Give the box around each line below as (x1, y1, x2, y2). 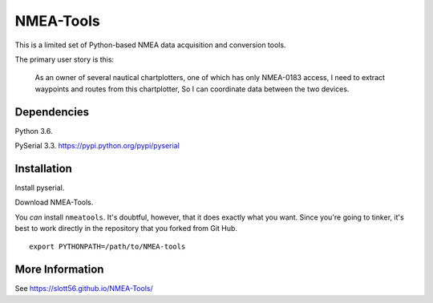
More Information (14, 263, 104, 277)
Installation (14, 161, 72, 176)
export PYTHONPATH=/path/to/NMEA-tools (29, 242, 186, 252)
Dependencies (14, 105, 90, 119)
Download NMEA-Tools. (14, 197, 94, 208)
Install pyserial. (14, 183, 65, 192)
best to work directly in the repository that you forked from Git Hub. (14, 224, 238, 233)
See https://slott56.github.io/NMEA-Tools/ (14, 284, 153, 293)
